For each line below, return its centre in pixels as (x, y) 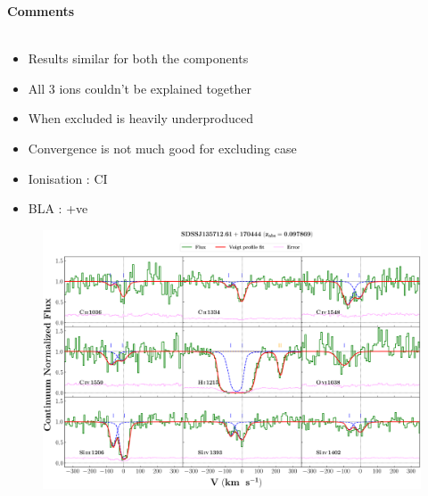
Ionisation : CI (68, 178)
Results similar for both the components (138, 58)
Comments (41, 11)
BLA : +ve (58, 208)
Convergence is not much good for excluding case (162, 148)
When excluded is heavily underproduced (140, 118)
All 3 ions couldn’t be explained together (140, 88)
